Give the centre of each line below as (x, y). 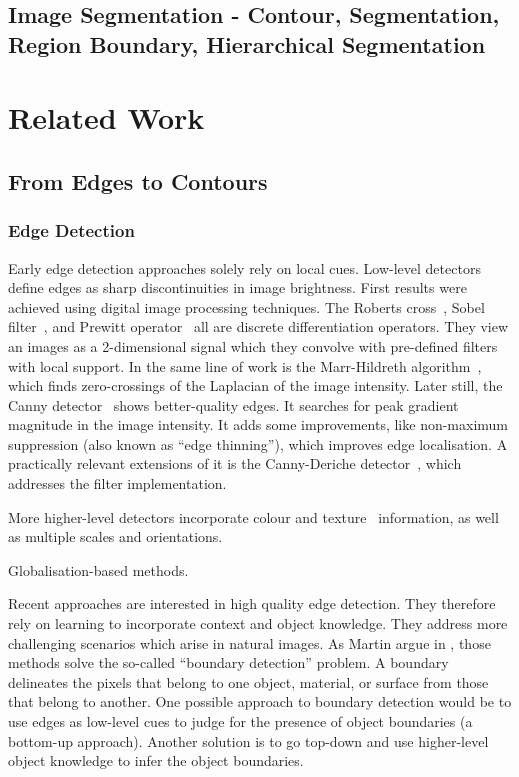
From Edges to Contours (138, 180)
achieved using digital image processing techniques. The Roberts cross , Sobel (246, 306)
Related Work (106, 117)
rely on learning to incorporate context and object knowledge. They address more (258, 623)
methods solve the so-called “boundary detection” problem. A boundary (228, 662)
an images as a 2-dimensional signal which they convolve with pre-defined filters (253, 345)
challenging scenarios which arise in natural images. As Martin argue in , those (249, 642)
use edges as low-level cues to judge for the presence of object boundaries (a (240, 721)
